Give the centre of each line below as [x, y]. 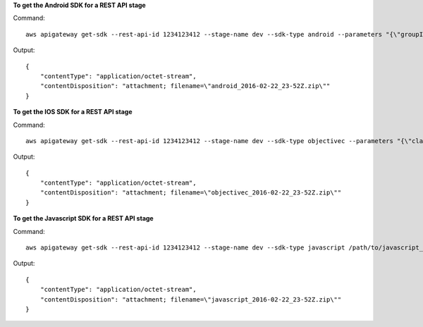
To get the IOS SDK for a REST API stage [73, 112]
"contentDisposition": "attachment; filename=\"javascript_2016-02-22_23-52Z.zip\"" [191, 299]
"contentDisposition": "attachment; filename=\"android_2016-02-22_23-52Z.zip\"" [185, 86]
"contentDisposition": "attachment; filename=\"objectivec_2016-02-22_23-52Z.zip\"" [191, 193]
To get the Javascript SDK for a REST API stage [84, 218]
